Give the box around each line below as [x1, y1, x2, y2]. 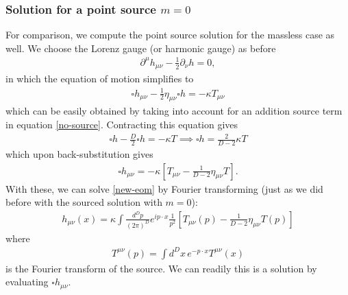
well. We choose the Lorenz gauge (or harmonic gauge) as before [5, 40, 276, 55]
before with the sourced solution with [5, 195, 162, 209]
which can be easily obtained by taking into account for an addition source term [5, 104, 343, 118]
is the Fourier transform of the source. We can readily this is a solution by [5, 261, 317, 275]
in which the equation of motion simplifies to [5, 71, 194, 86]
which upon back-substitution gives [5, 146, 153, 161]
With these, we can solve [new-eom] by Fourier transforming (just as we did [5, 181, 323, 196]
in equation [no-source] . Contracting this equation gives [5, 117, 238, 131]
